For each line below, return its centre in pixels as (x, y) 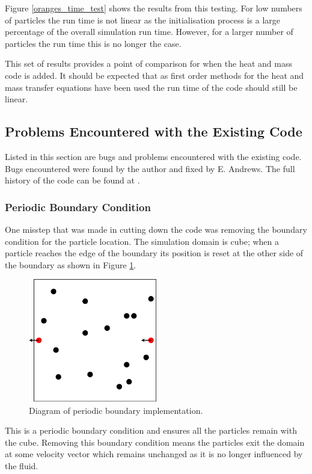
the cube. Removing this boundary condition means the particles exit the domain (155, 442)
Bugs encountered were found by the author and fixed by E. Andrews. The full (150, 168)
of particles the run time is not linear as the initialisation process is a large (143, 20)
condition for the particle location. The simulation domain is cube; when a (142, 241)
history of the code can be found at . (72, 180)
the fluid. (22, 466)
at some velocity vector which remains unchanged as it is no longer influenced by (154, 454)
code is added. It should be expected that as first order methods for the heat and (154, 75)
